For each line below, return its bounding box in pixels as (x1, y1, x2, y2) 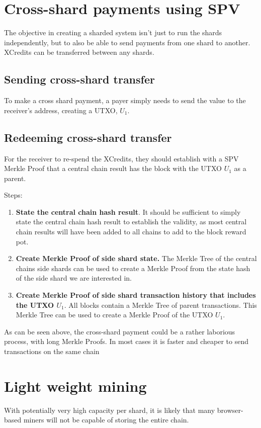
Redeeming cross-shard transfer (4, 129, 172, 145)
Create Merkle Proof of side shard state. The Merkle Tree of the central (16, 253, 257, 264)
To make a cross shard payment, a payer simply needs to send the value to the (4, 95, 246, 106)
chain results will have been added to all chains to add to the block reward (16, 226, 246, 237)
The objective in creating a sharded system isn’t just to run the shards (4, 27, 222, 38)
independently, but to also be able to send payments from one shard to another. (4, 37, 250, 47)
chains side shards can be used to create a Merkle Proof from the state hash (16, 263, 250, 273)
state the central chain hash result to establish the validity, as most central (16, 216, 247, 227)
